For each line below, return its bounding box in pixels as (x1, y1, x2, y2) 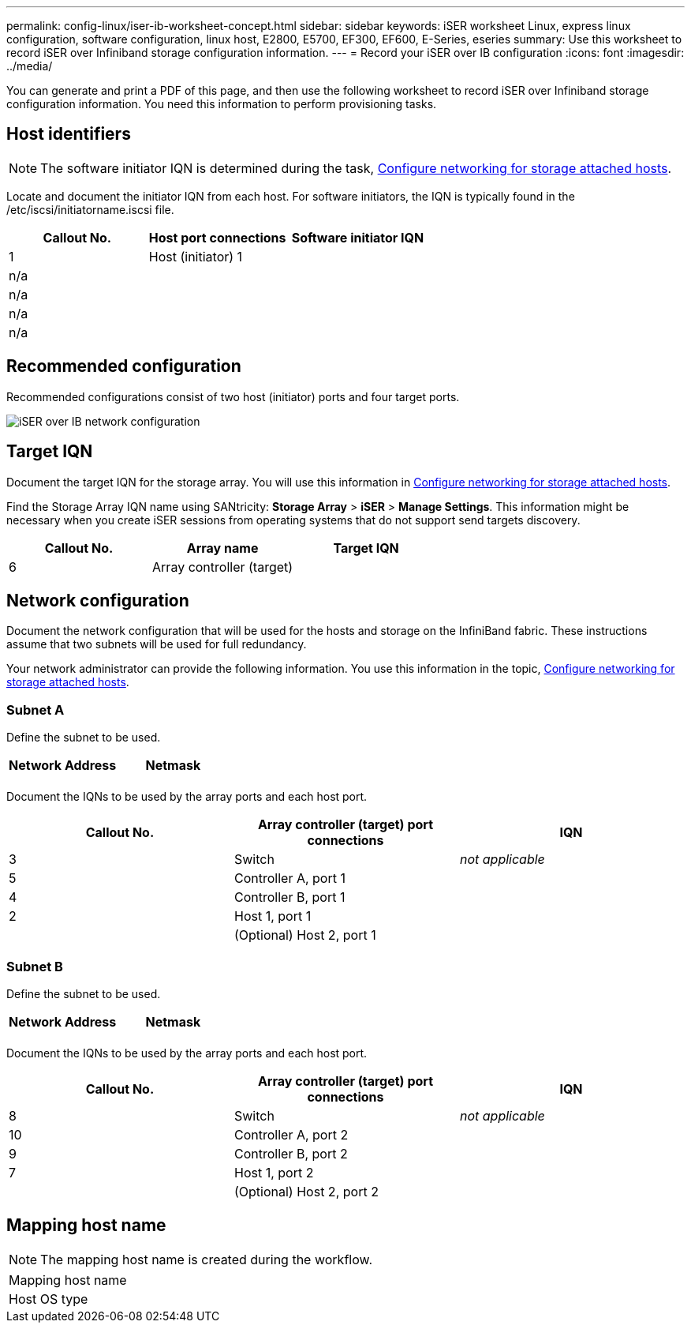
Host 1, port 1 (233, 908, 312, 925)
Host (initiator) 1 (148, 248, 243, 265)
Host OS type (9, 1290, 88, 1307)
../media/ (6, 59, 53, 73)
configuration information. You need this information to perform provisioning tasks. (6, 97, 437, 111)
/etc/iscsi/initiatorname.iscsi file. (6, 202, 174, 216)
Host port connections (148, 229, 286, 246)
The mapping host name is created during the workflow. (40, 1251, 372, 1267)
